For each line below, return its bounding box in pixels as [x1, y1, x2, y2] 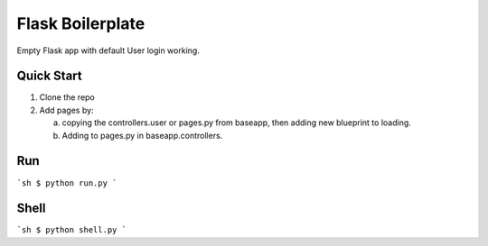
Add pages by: [39, 105, 94, 115]
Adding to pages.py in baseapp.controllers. [61, 130, 223, 141]
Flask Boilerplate [16, 14, 145, 33]
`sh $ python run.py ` [16, 178, 117, 188]
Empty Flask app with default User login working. [16, 45, 201, 56]
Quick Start [16, 68, 82, 84]
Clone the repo [39, 92, 95, 103]
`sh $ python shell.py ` [16, 225, 127, 235]
